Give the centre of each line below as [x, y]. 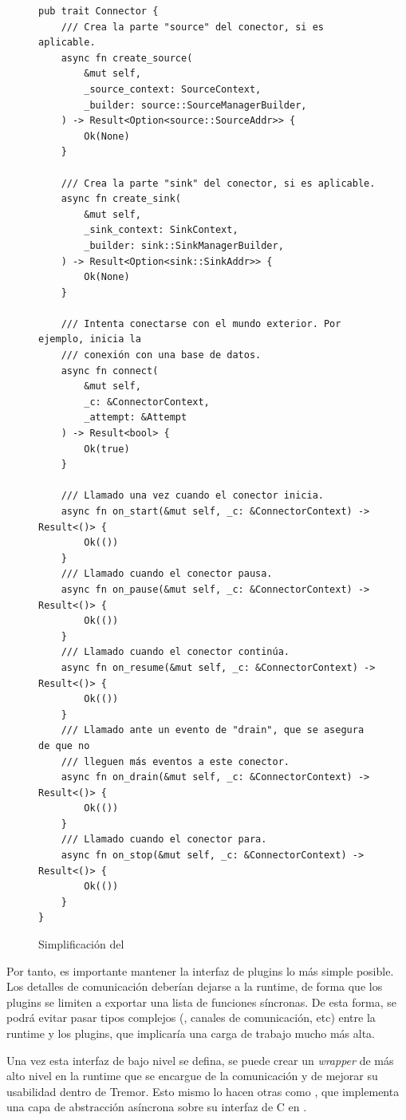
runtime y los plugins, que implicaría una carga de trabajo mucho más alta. [191, 1033]
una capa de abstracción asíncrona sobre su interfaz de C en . [157, 1107]
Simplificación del [81, 944]
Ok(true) [107, 449]
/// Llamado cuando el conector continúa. [175, 652]
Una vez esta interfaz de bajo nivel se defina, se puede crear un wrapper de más [200, 1060]
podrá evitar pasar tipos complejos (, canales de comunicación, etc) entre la [191, 1017]
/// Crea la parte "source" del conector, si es [192, 27]
